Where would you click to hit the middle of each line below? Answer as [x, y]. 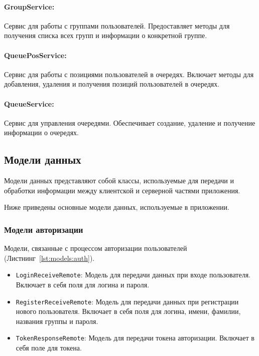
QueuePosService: [35, 55]
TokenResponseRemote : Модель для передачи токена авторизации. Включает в [135, 338]
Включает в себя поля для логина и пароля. [83, 284]
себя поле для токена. [49, 348]
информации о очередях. [41, 132]
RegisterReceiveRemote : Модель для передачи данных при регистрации [127, 301]
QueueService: [29, 103]
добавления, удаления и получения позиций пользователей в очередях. [112, 84]
